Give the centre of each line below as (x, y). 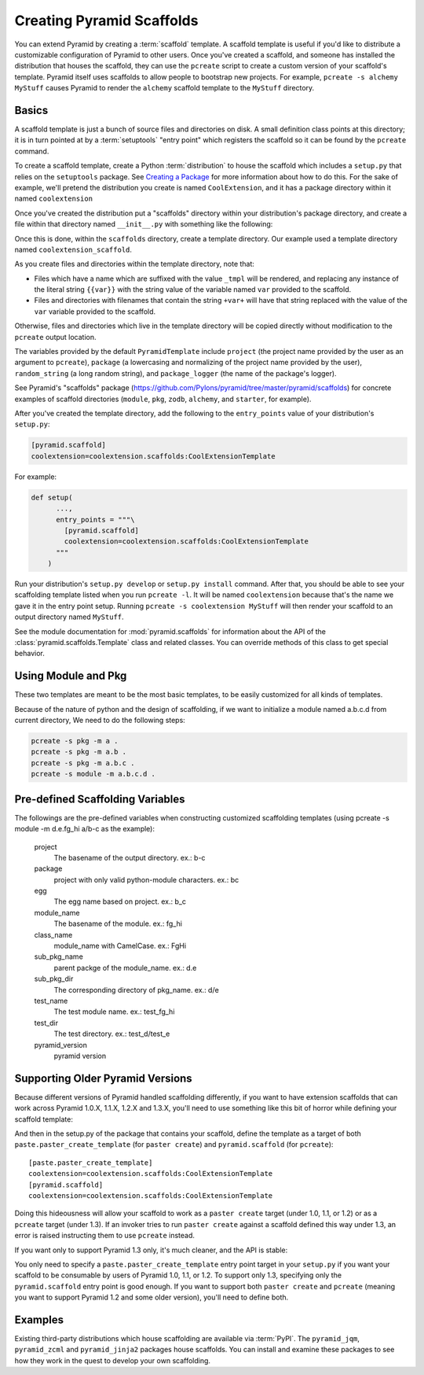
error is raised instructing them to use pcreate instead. (105, 1236)
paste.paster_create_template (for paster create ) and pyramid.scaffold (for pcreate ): (174, 1145)
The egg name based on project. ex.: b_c (120, 901)
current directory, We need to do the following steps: (100, 721)
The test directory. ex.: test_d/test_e (112, 1034)
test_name (51, 1001)
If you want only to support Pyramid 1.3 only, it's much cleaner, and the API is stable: (151, 1250)
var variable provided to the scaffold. (95, 311)
